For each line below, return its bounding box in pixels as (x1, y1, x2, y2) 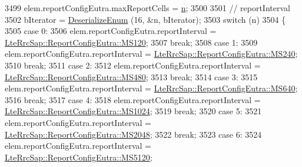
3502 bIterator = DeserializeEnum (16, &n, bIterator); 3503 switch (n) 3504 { (5, 13, 286, 25)
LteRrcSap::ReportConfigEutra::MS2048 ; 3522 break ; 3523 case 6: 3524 (5, 128, 262, 140)
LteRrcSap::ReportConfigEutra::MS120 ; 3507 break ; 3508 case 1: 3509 (5, 36, 258, 48)
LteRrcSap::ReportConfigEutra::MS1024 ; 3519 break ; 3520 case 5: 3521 (5, 105, 262, 117)
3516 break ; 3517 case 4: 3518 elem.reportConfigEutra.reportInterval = (5, 93, 261, 105)
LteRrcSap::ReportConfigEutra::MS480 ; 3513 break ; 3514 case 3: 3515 (5, 70, 258, 83)
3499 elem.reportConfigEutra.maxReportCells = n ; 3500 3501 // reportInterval (5, 2, 290, 13)
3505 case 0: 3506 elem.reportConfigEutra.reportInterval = (5, 25, 217, 37)
